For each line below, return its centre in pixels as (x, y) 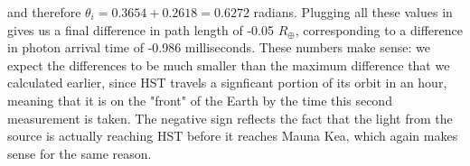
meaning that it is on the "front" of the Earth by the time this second (200, 100)
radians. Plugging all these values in (353, 12)
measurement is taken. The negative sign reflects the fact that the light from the (230, 118)
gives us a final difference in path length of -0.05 (141, 29)
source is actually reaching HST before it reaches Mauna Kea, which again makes (233, 136)
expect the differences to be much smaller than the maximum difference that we (229, 65)
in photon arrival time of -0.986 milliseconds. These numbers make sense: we (219, 47)
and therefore (44, 12)
